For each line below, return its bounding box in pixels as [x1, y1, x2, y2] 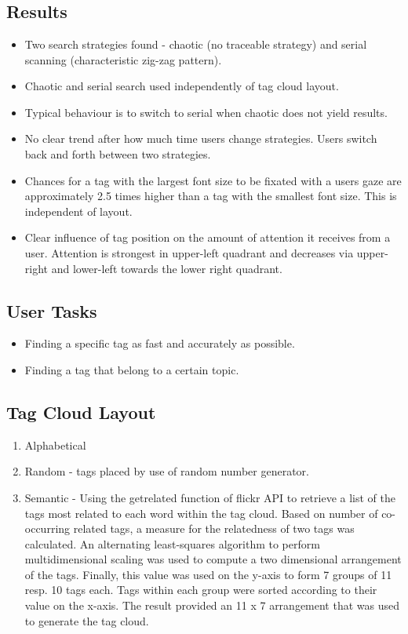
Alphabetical [24, 436, 86, 453]
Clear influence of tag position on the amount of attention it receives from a [24, 229, 391, 246]
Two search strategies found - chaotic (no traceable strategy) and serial [24, 36, 367, 52]
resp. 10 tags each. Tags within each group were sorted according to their [24, 581, 377, 598]
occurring [24, 520, 71, 537]
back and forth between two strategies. [24, 145, 211, 162]
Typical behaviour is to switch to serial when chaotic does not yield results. [24, 104, 388, 120]
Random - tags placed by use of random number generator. [24, 463, 309, 479]
